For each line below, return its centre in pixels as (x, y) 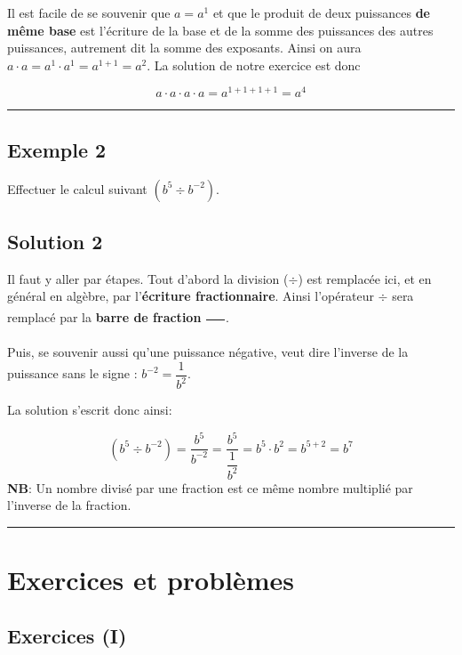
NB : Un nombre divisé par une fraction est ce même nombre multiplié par (210, 487)
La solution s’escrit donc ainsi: (90, 410)
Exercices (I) (67, 636)
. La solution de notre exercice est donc (254, 65)
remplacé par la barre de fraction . (118, 317)
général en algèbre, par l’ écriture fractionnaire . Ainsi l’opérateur (191, 296)
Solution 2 (55, 242)
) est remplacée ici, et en (365, 278)
